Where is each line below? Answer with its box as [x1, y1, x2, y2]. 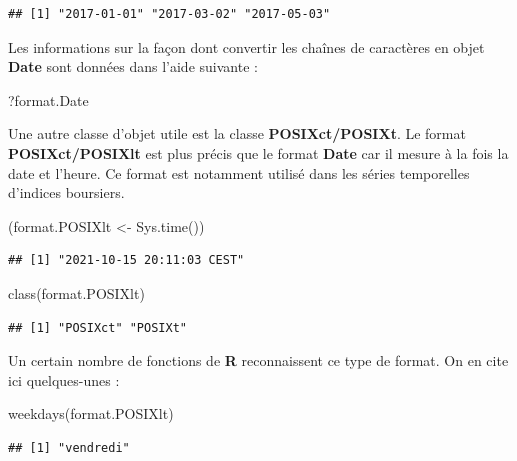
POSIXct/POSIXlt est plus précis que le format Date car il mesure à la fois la [8, 142, 509, 163]
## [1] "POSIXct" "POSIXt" [8, 320, 187, 335]
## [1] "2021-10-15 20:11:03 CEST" [8, 253, 245, 268]
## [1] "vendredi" [8, 440, 130, 455]
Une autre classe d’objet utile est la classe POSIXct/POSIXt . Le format [8, 123, 466, 144]
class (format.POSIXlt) [8, 282, 145, 303]
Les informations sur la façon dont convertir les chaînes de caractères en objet [8, 36, 485, 57]
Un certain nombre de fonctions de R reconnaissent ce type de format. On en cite [8, 350, 509, 371]
